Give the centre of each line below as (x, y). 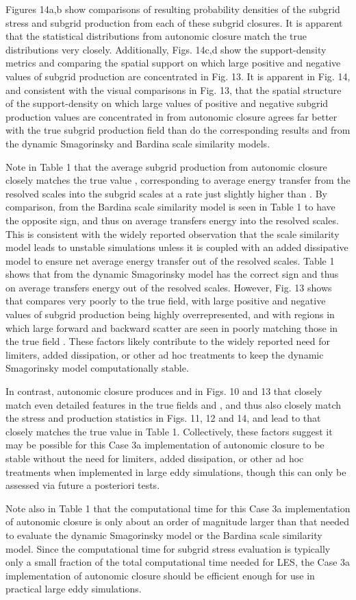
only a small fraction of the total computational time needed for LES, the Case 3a (178, 562)
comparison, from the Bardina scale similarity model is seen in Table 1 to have (170, 207)
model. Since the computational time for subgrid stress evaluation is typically (168, 548)
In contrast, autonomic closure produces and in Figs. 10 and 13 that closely (164, 391)
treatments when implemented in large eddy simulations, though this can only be (176, 471)
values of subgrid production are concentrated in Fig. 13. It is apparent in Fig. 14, (178, 76)
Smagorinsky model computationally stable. (97, 368)
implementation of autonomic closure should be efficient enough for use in (160, 575)
